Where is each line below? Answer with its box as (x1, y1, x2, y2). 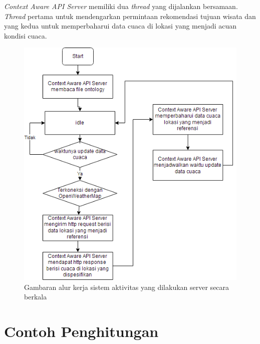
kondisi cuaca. (4, 30, 47, 41)
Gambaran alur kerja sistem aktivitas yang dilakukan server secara (24, 281, 229, 292)
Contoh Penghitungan (4, 320, 159, 341)
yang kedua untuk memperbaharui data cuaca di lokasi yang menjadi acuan (4, 21, 237, 31)
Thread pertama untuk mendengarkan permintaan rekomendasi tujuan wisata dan (4, 11, 256, 21)
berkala (24, 291, 47, 302)
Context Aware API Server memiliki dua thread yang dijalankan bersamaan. (4, 1, 238, 11)
